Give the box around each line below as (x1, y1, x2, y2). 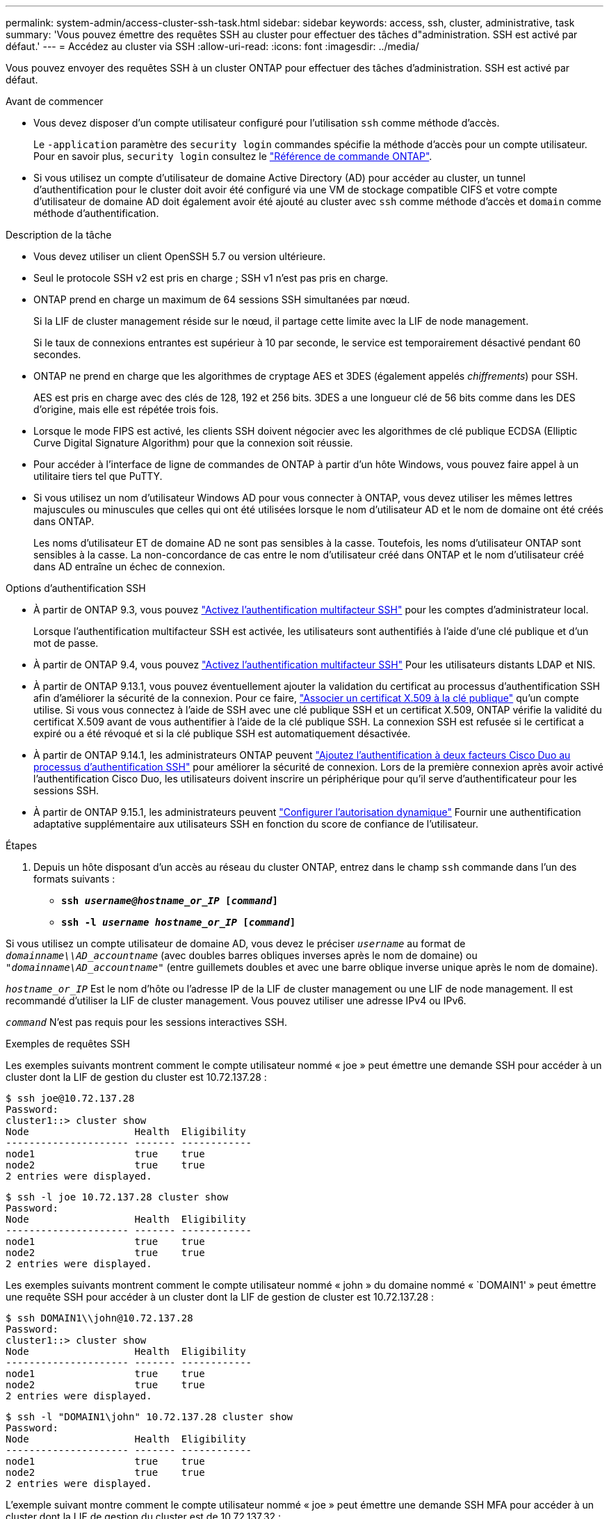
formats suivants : (33, 873, 115, 885)
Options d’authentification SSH (6, 582, 146, 594)
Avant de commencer (6, 95, 104, 107)
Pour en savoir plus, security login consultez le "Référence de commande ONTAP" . (33, 150, 432, 162)
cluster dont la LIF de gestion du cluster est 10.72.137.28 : (6, 1071, 267, 1083)
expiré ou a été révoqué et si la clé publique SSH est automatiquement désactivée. (33, 728, 411, 739)
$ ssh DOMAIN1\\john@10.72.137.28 (6, 1312, 193, 1324)
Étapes (6, 839, 38, 851)
